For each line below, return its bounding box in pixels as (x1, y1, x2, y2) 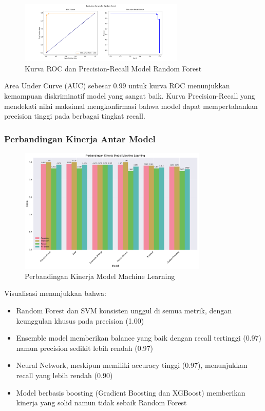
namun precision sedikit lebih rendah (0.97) (16, 342, 154, 353)
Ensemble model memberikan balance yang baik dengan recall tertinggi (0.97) (16, 332, 261, 343)
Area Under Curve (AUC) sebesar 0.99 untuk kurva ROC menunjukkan (4, 80, 230, 91)
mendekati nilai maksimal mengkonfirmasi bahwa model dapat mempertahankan (4, 100, 258, 111)
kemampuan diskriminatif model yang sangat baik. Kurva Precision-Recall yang (4, 90, 255, 101)
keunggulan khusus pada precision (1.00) (16, 315, 144, 326)
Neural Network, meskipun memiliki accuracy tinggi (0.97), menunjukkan (16, 360, 248, 370)
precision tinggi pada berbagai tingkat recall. (4, 110, 145, 121)
